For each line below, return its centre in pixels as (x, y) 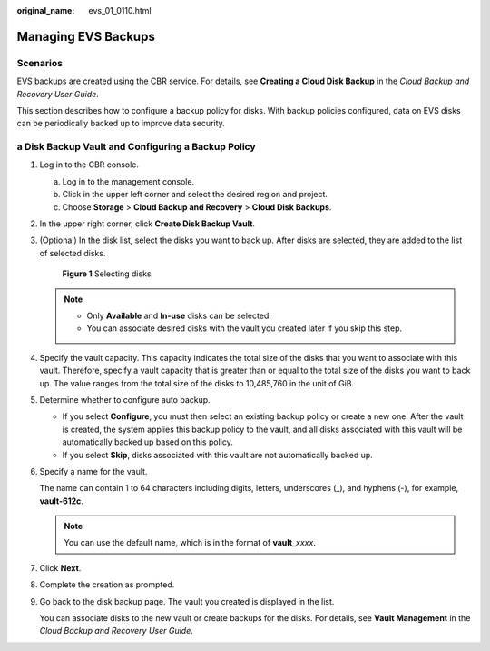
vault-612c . (61, 501)
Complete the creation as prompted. (107, 585)
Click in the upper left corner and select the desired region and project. (195, 195)
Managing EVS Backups (86, 36)
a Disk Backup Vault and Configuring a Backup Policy (136, 147)
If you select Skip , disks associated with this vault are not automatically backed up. (218, 455)
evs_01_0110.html (120, 10)
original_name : (46, 10)
